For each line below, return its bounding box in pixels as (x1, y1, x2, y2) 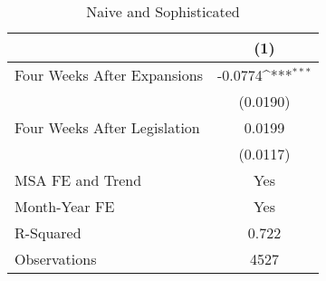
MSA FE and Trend (14, 170, 142, 190)
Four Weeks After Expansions (14, 64, 203, 85)
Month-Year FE (14, 196, 115, 217)
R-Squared (14, 222, 81, 243)
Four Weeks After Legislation (14, 117, 200, 138)
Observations (14, 248, 97, 269)
